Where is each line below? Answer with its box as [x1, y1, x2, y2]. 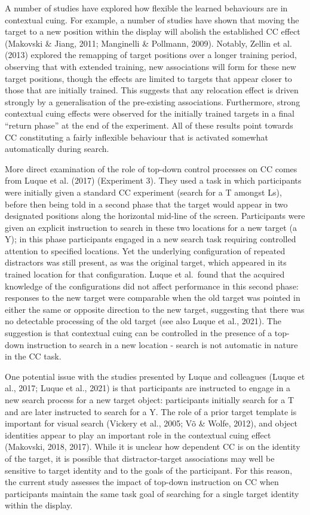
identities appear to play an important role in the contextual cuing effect [5, 428, 271, 441]
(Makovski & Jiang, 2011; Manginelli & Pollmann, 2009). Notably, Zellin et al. [5, 36, 292, 49]
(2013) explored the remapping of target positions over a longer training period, [5, 48, 297, 61]
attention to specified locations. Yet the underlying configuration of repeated [5, 244, 286, 257]
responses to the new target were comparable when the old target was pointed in [5, 291, 300, 304]
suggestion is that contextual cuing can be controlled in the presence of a [5, 327, 272, 339]
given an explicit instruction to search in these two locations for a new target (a [5, 221, 297, 233]
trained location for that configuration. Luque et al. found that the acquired [5, 268, 285, 281]
